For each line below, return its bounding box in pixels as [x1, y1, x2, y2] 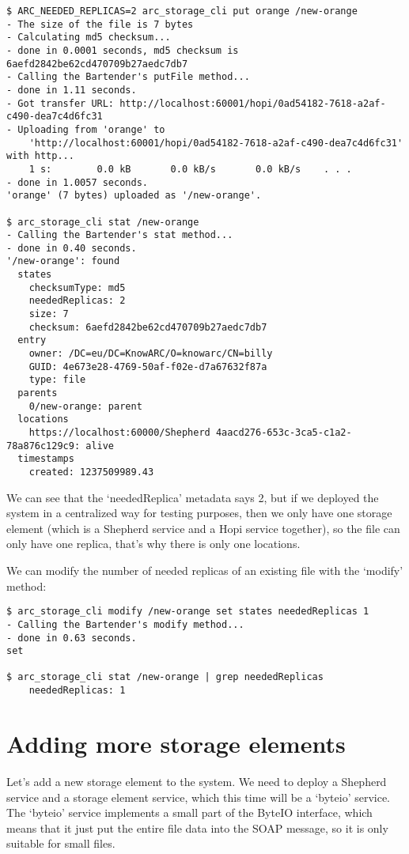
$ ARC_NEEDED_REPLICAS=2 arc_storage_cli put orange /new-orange [6, 6, 358, 17]
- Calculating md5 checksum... [6, 32, 171, 43]
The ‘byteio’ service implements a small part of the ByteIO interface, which [6, 804, 373, 821]
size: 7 [28, 308, 69, 320]
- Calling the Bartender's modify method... [6, 618, 244, 630]
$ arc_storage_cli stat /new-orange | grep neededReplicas [6, 671, 324, 683]
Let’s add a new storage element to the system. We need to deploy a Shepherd [6, 773, 387, 789]
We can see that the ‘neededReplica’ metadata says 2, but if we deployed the [6, 489, 379, 505]
